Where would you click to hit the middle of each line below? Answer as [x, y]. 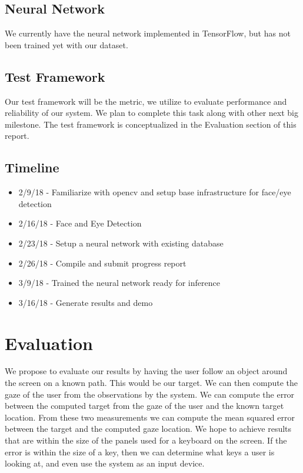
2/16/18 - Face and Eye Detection [80, 223]
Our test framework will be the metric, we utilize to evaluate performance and [146, 101]
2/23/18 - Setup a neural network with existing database [121, 243]
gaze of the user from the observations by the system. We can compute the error [150, 394]
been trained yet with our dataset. [66, 44]
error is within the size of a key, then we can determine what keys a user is [140, 452]
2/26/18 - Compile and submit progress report [102, 263]
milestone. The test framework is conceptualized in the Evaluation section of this [151, 124]
